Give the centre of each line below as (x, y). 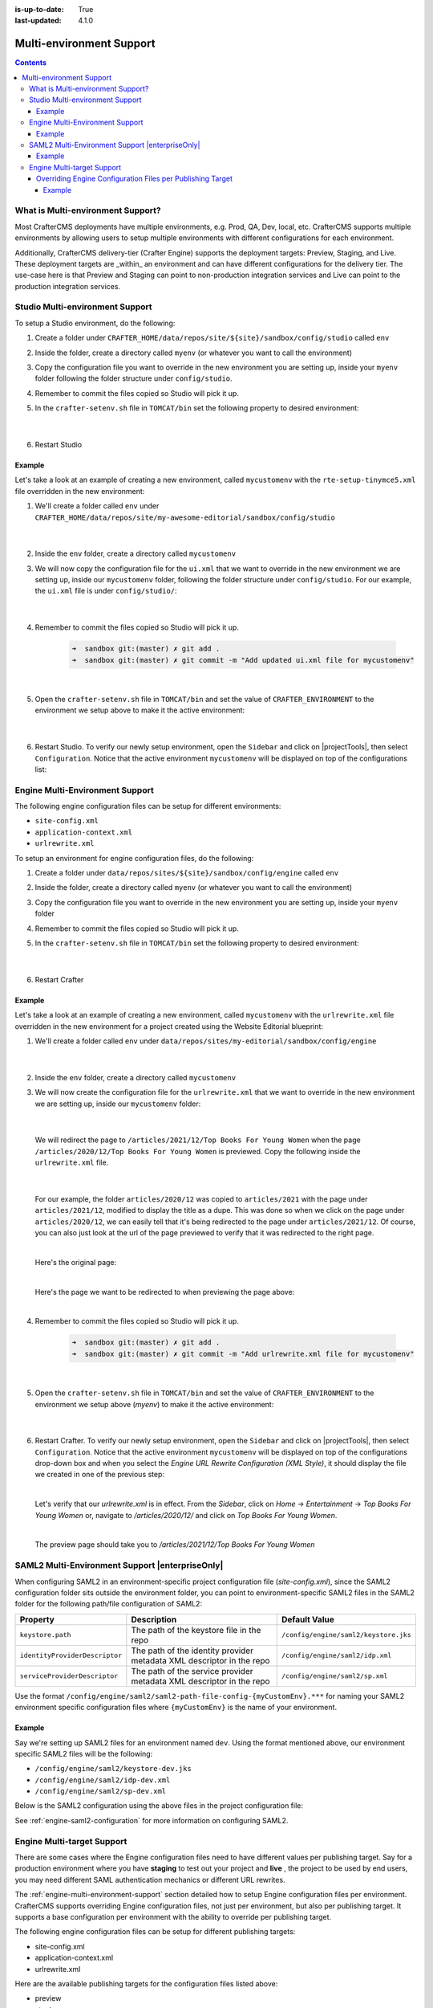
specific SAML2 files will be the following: (84, 1753)
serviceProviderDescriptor (69, 1676)
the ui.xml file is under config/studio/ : (106, 591)
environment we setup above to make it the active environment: (140, 710)
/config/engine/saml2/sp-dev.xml (101, 1792)
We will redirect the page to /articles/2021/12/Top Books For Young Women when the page (198, 1140)
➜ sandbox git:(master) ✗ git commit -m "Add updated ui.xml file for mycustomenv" (243, 660)
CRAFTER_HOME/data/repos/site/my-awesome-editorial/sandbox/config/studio (185, 517)
